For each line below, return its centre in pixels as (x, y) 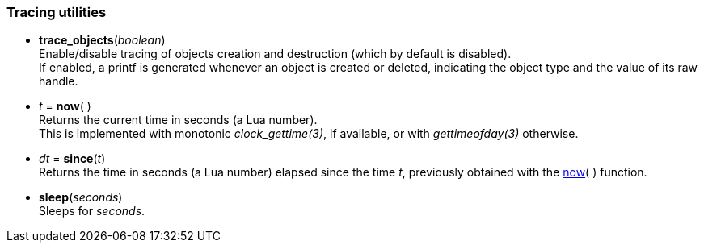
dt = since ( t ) (72, 159)
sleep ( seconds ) (81, 197)
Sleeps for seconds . (92, 211)
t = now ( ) (65, 106)
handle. (59, 81)
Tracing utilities (57, 12)
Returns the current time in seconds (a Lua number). (178, 120)
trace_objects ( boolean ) (102, 40)
